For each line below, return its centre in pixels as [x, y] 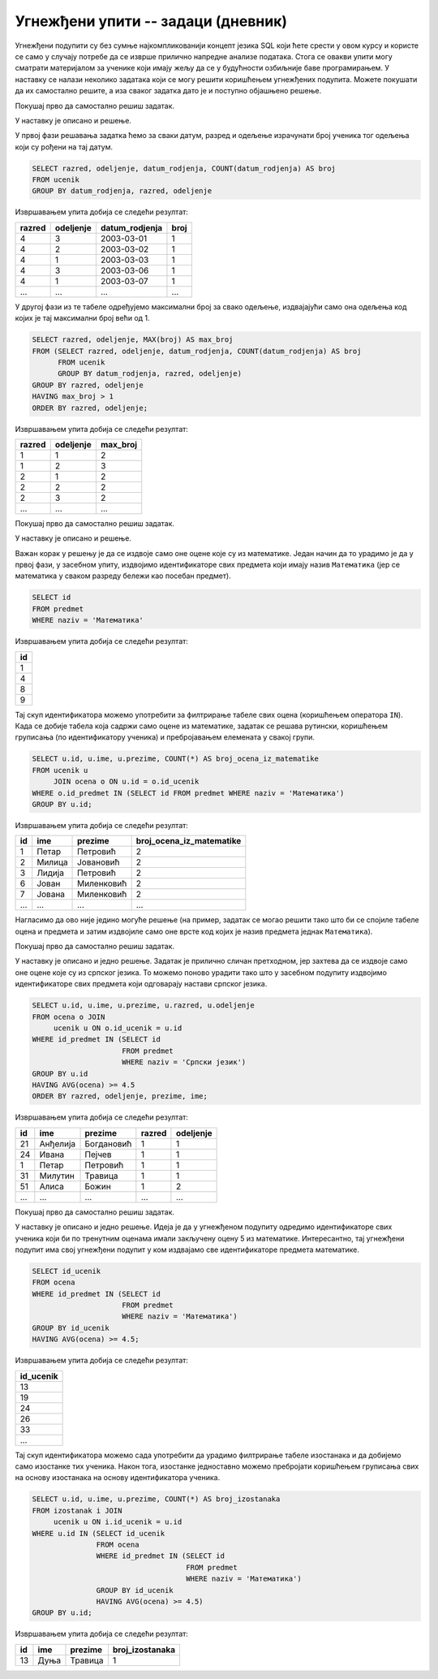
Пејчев [98, 1155]
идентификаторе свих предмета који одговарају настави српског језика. [141, 984]
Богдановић [108, 1143]
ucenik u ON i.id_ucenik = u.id [118, 1522]
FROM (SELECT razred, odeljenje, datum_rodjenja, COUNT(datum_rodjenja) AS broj [197, 351]
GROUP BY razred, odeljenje [88, 385]
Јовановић [99, 862]
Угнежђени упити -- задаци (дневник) [151, 21]
